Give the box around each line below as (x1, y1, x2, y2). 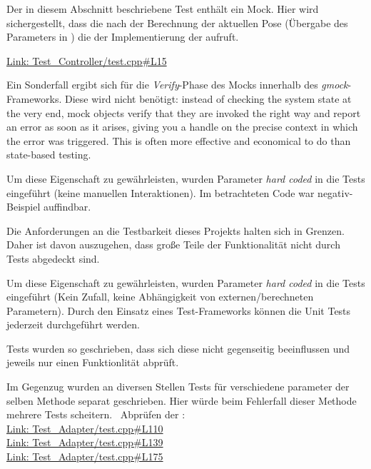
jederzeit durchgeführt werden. (6, 317, 140, 332)
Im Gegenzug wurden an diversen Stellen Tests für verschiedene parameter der (6, 379, 350, 394)
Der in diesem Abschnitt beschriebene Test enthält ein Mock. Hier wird (6, 1, 319, 16)
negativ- (317, 185, 353, 200)
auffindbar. (43, 199, 91, 214)
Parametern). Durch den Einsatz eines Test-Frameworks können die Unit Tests (6, 303, 351, 318)
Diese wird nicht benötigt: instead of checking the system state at (65, 91, 352, 106)
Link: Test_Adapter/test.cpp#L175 (6, 449, 163, 464)
